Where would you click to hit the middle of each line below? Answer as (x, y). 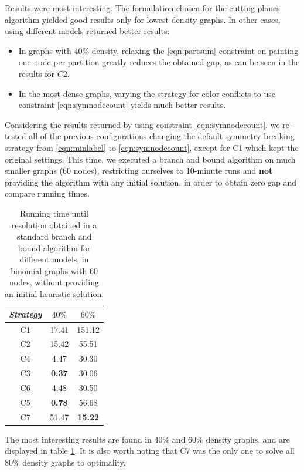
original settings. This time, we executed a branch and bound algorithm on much (150, 159)
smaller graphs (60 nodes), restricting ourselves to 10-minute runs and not (139, 171)
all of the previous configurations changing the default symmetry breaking (162, 136)
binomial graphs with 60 (54, 270)
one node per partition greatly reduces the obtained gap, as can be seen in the (159, 62)
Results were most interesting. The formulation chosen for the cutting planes (142, 8)
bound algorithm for (54, 247)
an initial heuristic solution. (54, 294)
